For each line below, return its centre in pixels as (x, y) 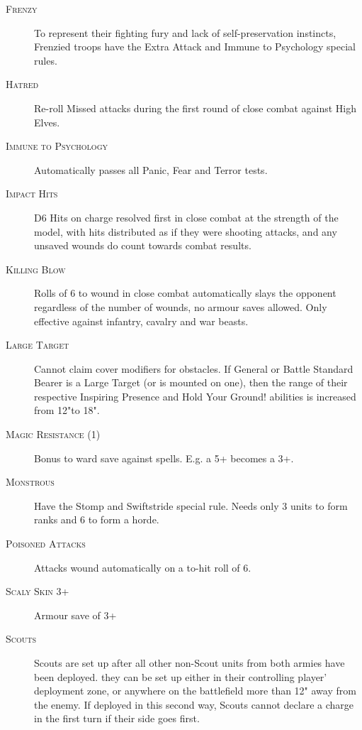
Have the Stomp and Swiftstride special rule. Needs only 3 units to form (191, 505)
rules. (46, 60)
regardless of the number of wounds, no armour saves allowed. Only (181, 306)
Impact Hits (32, 194)
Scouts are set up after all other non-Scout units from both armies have (190, 663)
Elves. (47, 122)
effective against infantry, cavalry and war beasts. (141, 321)
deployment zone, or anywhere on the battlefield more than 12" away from (195, 691)
